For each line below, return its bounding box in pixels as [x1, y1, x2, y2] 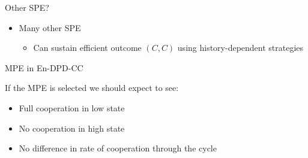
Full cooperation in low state [19, 101, 125, 114]
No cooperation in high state [19, 121, 125, 134]
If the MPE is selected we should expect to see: [5, 81, 179, 94]
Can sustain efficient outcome [33, 41, 142, 54]
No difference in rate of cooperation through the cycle [19, 142, 217, 154]
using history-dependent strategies [177, 41, 304, 54]
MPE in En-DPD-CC [5, 61, 83, 74]
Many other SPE [19, 21, 81, 34]
